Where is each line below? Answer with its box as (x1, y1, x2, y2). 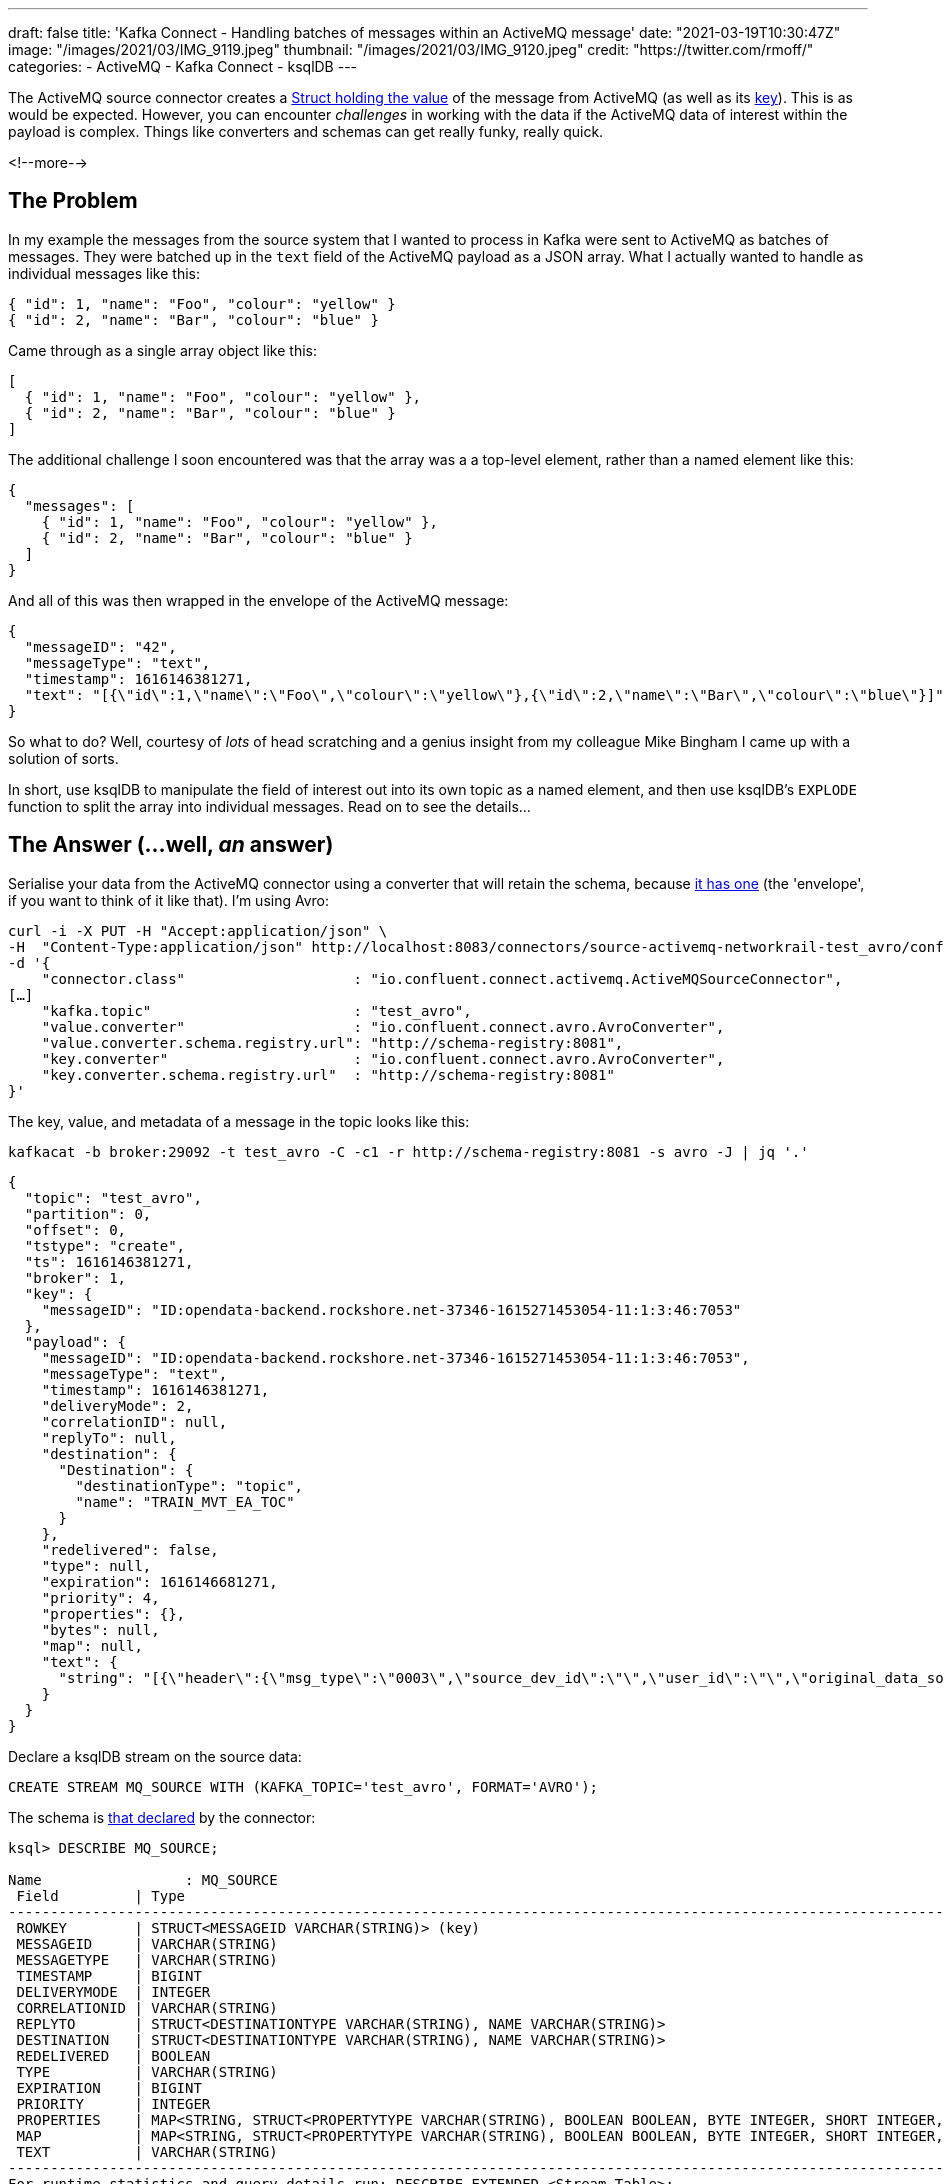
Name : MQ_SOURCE (8, 1871, 278, 1888)
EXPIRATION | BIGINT (16, 2079, 202, 2096)
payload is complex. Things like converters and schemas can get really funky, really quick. (8, 123, 604, 140)
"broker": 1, (24, 1269, 127, 1286)
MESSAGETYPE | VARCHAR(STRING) (16, 1951, 278, 1968)
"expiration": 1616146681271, (41, 1573, 278, 1590)
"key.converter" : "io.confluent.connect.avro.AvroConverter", (41, 1050, 725, 1067)
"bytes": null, (41, 1621, 160, 1638)
